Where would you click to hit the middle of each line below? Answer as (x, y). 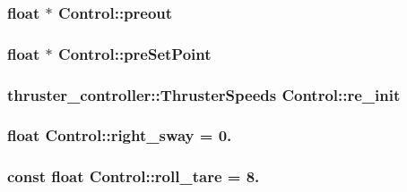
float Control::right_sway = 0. (120, 135)
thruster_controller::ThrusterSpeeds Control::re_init (204, 94)
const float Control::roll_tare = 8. (134, 176)
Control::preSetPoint (135, 53)
